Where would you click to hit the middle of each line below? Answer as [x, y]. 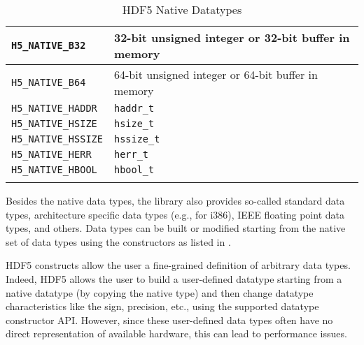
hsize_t [134, 124]
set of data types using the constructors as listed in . [118, 241]
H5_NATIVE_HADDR [54, 108]
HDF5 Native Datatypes [182, 9]
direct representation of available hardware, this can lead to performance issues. [176, 333]
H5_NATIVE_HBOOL [54, 170]
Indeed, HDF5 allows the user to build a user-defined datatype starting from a [174, 278]
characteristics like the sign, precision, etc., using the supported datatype [162, 306]
